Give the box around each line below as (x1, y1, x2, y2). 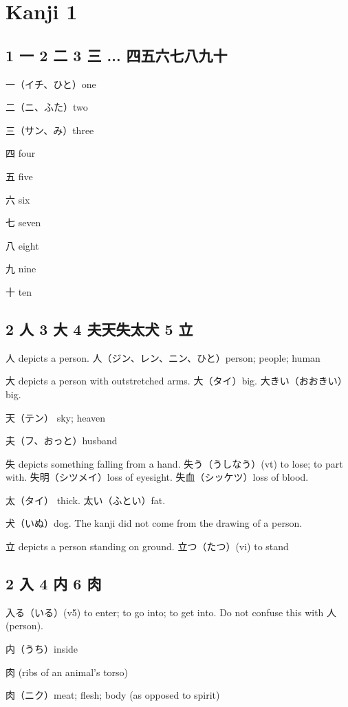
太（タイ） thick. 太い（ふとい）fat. (6, 492, 166, 507)
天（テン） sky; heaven (6, 410, 106, 424)
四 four (6, 146, 36, 160)
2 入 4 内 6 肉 (6, 573, 102, 594)
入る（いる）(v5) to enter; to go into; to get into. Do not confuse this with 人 (6, 605, 337, 619)
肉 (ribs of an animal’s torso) (6, 664, 129, 679)
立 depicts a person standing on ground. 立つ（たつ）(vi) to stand (6, 539, 289, 554)
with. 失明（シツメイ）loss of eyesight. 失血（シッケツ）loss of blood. (6, 470, 309, 484)
